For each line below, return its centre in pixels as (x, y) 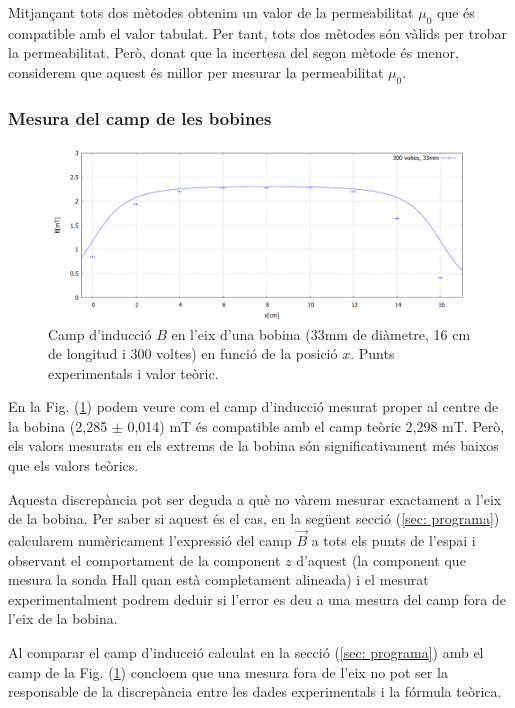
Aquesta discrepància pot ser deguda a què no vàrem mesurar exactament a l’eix (255, 498)
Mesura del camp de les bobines (140, 117)
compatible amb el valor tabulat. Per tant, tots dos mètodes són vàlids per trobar (257, 32)
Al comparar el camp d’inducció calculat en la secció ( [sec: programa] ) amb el (246, 652)
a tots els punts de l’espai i (393, 540)
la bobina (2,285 (58, 425)
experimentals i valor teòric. (133, 372)
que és (456, 12)
